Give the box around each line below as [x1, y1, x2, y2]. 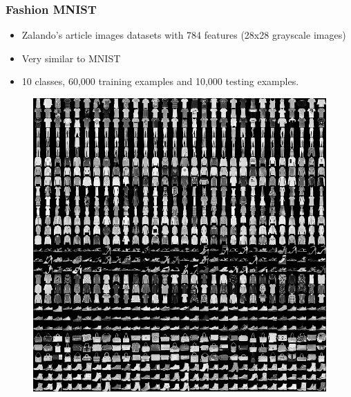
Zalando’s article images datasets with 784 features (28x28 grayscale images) [21, 28, 346, 42]
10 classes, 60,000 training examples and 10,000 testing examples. [21, 74, 299, 89]
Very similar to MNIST [21, 50, 121, 65]
